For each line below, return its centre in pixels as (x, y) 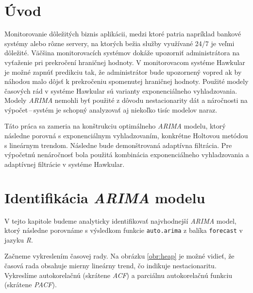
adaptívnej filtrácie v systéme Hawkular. (65, 164)
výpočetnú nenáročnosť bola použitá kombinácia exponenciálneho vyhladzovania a (127, 155)
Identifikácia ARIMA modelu (105, 197)
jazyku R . (19, 239)
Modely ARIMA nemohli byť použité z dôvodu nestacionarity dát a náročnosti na (126, 100)
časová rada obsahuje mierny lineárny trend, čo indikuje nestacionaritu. (110, 265)
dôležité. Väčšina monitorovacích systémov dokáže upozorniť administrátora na (122, 53)
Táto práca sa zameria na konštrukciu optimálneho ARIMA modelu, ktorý (115, 126)
